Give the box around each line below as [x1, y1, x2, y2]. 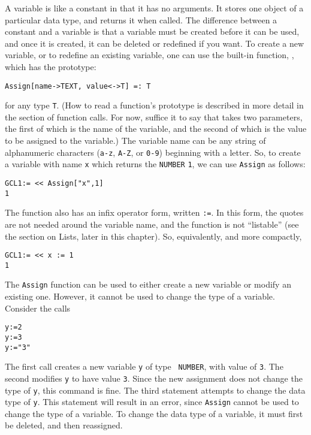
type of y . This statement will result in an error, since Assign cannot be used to [5, 395, 299, 408]
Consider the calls [5, 301, 71, 314]
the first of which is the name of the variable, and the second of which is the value [5, 122, 307, 135]
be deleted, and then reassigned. [5, 419, 123, 431]
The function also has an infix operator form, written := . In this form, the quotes [5, 206, 304, 219]
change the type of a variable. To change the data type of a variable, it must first [5, 407, 303, 419]
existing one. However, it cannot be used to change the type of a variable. [5, 290, 275, 303]
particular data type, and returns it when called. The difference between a [5, 13, 277, 26]
